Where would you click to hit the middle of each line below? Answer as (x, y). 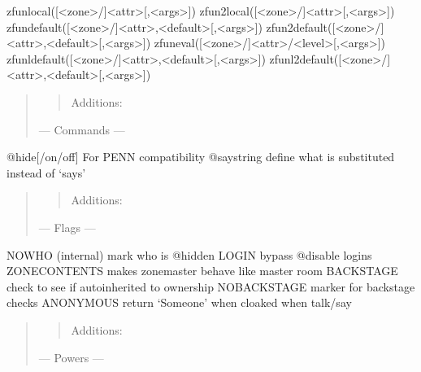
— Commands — (82, 129)
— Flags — (67, 227)
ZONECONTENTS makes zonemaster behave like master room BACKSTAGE (202, 271)
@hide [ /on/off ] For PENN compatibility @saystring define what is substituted (201, 157)
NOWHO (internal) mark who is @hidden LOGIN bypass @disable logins (189, 254)
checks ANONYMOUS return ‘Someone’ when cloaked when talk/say (179, 302)
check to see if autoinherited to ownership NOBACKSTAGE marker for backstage (211, 286)
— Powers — (71, 357)
